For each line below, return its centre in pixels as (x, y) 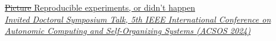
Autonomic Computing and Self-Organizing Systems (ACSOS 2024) (128, 31)
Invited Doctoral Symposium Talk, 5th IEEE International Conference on (138, 19)
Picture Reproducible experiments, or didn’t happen (100, 7)
